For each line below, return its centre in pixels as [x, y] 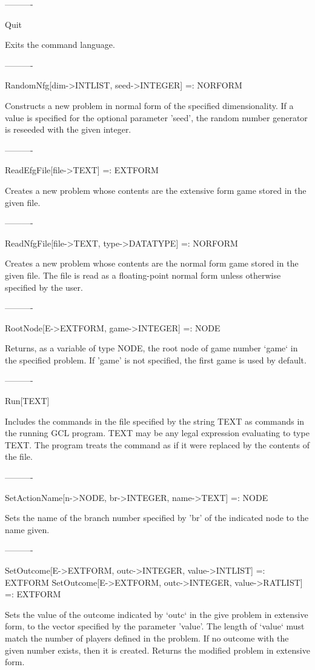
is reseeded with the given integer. [68, 129]
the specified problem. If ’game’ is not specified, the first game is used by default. [156, 360]
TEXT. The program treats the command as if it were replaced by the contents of [157, 444]
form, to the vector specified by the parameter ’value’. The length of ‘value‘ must [155, 626]
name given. [27, 529]
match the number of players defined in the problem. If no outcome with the [147, 638]
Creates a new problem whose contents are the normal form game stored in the [152, 263]
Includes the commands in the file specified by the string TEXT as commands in [155, 421]
